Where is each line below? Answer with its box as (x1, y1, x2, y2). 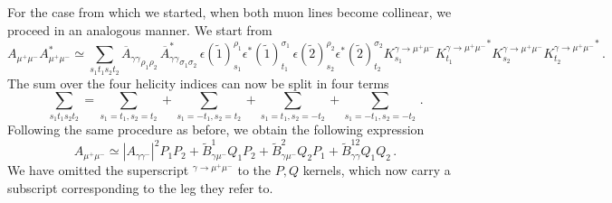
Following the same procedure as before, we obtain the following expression (7, 120, 425, 139)
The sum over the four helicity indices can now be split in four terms (7, 73, 389, 92)
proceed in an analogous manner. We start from (7, 20, 273, 39)
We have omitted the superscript (7, 161, 189, 180)
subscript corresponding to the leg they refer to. (7, 179, 273, 198)
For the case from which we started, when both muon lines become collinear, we (7, 3, 452, 21)
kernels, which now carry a (302, 161, 451, 180)
